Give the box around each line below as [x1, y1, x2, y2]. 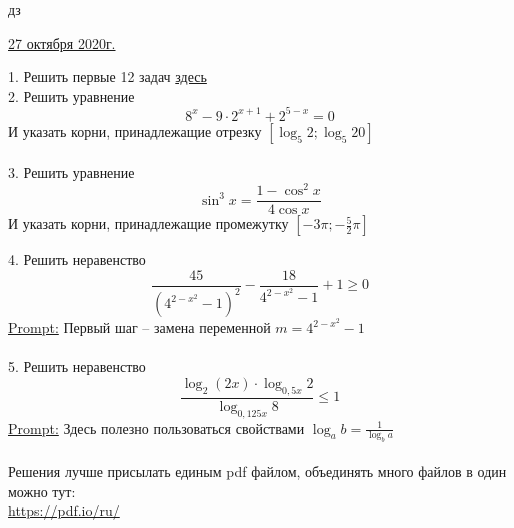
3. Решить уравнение [8, 162, 135, 183]
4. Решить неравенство [8, 249, 146, 270]
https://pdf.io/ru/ [8, 500, 120, 521]
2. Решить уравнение [8, 85, 135, 106]
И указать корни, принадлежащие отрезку [8, 120, 262, 141]
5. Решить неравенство [8, 356, 146, 377]
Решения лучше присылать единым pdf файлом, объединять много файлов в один [8, 461, 507, 482]
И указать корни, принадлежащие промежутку [8, 213, 289, 234]
